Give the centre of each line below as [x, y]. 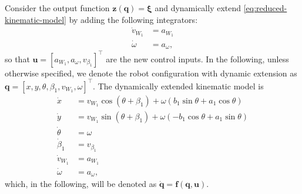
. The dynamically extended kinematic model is [178, 86]
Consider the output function [57, 8]
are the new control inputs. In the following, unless [197, 58]
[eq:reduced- [265, 8]
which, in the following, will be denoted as [81, 184]
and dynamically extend [198, 8]
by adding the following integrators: [133, 19]
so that [17, 58]
